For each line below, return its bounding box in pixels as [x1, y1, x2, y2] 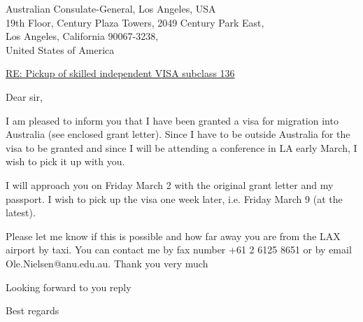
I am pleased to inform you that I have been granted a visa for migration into [6, 113, 339, 127]
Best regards [6, 303, 59, 318]
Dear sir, [6, 89, 43, 104]
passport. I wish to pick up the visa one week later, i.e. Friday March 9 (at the [6, 191, 343, 206]
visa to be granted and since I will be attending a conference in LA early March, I [6, 140, 357, 155]
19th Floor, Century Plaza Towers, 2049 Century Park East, [6, 15, 264, 29]
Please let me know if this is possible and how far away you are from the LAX [6, 228, 341, 243]
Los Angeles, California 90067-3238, [6, 29, 159, 43]
